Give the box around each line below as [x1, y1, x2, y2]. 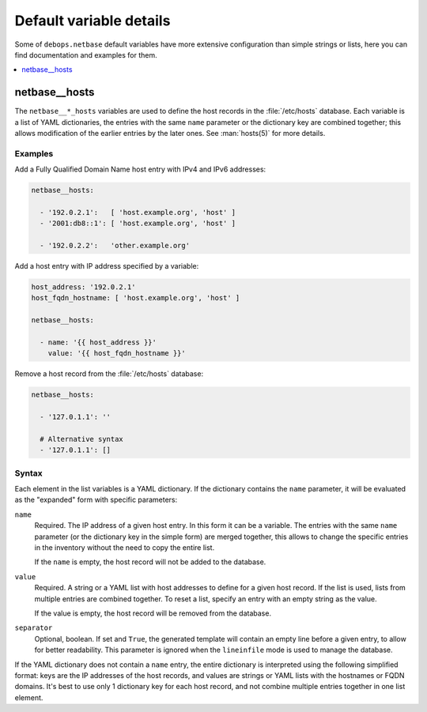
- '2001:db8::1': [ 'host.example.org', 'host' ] [40, 219, 236, 228]
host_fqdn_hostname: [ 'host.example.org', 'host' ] [31, 293, 240, 303]
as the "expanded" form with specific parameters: [14, 495, 178, 505]
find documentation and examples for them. [14, 50, 157, 59]
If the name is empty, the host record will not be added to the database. [34, 557, 266, 567]
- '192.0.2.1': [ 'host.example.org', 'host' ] [40, 208, 236, 217]
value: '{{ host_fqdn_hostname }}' [47, 348, 186, 358]
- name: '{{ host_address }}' [40, 338, 157, 347]
